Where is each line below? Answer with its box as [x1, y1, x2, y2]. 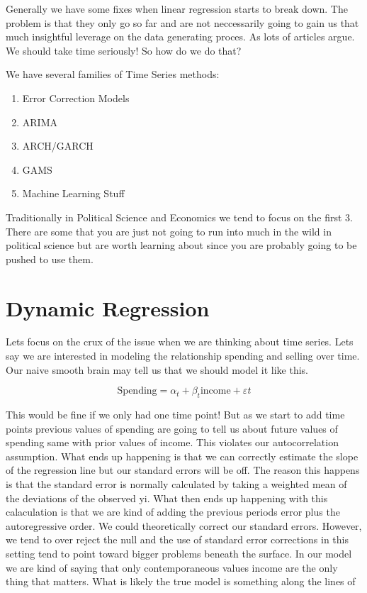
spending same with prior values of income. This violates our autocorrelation [6, 435, 339, 450]
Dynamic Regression [6, 293, 210, 322]
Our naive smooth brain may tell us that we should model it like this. [6, 362, 308, 377]
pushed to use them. [6, 251, 94, 266]
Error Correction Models [22, 90, 130, 105]
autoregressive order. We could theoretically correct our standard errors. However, [6, 518, 362, 533]
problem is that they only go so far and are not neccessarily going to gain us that [6, 15, 359, 30]
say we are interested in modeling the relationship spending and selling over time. [6, 348, 360, 363]
